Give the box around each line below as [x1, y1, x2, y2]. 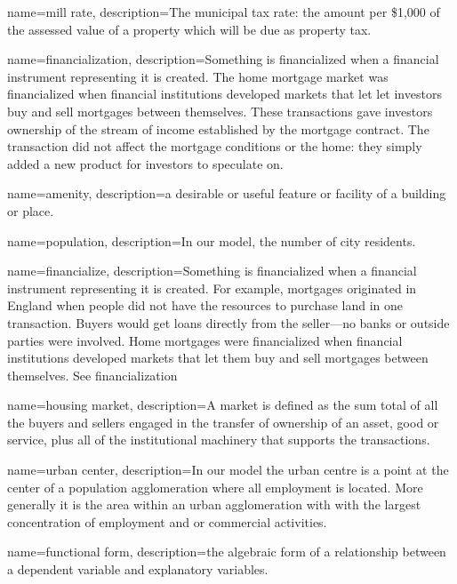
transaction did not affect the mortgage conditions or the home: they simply [7, 137, 422, 156]
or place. [7, 201, 54, 220]
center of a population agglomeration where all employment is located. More [7, 477, 423, 496]
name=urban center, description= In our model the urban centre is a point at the [7, 460, 449, 479]
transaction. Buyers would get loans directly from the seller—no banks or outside [7, 313, 450, 332]
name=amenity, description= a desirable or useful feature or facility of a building [7, 184, 446, 203]
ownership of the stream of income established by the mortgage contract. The [7, 119, 429, 138]
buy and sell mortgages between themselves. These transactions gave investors [7, 101, 433, 120]
